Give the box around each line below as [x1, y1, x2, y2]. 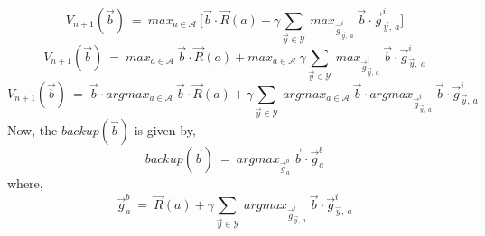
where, [7, 173, 43, 192]
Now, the [7, 120, 58, 139]
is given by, [134, 120, 196, 139]
